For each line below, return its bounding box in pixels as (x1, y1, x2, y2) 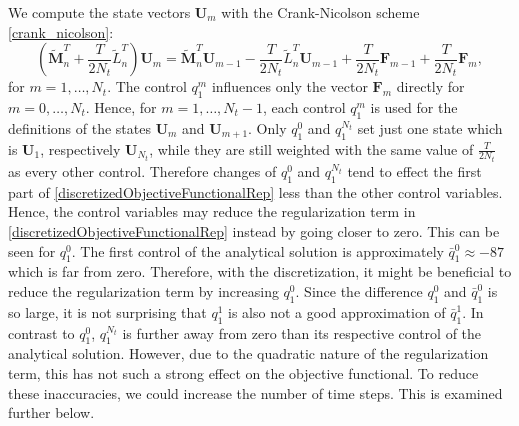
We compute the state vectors (8, 2, 191, 22)
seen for (8, 240, 56, 261)
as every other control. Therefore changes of (8, 161, 277, 182)
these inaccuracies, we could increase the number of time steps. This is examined (8, 382, 503, 403)
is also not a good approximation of (228, 301, 446, 322)
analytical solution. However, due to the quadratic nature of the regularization (8, 343, 489, 364)
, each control (263, 96, 346, 117)
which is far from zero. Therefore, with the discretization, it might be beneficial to (8, 261, 512, 282)
